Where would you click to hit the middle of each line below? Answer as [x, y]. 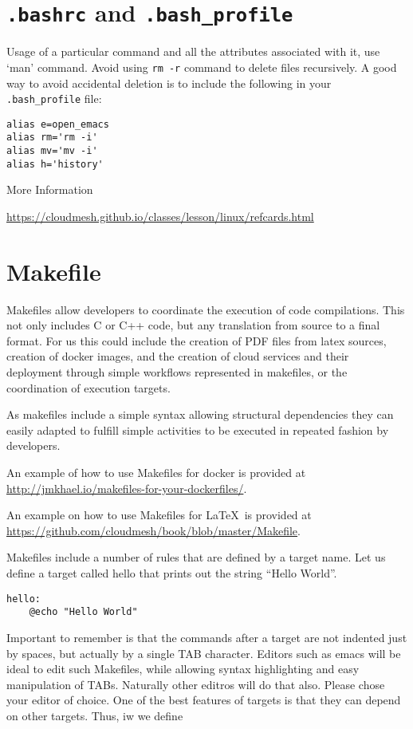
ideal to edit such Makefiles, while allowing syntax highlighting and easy [183, 669]
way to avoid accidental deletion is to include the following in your [169, 83]
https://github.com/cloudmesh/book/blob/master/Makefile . [153, 530]
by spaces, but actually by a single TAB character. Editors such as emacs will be [204, 653]
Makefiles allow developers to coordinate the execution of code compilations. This [206, 309]
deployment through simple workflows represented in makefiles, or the [177, 372]
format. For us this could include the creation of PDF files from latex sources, [197, 340]
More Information [50, 189]
